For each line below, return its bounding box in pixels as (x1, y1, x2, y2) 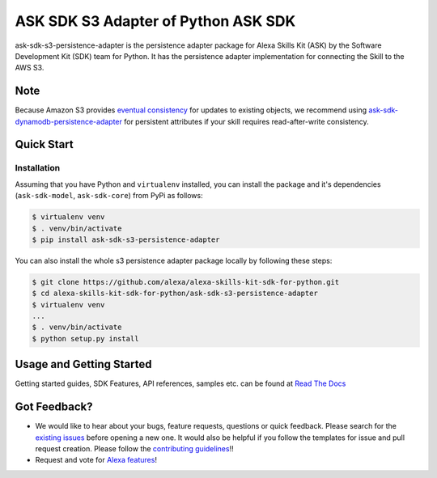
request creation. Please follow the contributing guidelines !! (35, 444, 234, 454)
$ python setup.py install (32, 334, 139, 343)
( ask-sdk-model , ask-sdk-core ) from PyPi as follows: (15, 191, 203, 201)
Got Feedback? (15, 400, 93, 414)
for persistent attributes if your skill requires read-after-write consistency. (124, 116, 369, 126)
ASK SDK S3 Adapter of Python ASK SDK (15, 12, 296, 30)
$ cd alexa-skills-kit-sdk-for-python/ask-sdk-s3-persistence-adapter (32, 289, 319, 298)
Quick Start (15, 137, 74, 151)
